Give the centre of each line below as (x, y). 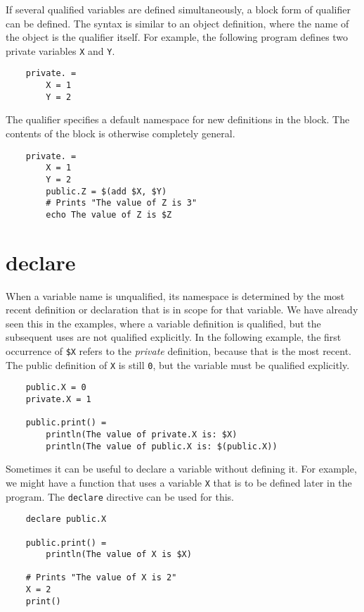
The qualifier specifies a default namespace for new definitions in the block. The (178, 119)
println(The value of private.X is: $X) (142, 434)
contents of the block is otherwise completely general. (121, 133)
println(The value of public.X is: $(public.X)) (162, 446)
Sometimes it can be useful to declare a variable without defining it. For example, (181, 469)
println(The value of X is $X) (119, 555)
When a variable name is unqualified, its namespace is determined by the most (175, 295)
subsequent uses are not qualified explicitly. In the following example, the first (174, 337)
